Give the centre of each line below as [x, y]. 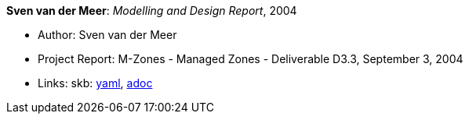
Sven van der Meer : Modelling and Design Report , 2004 [152, 11]
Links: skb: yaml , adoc [95, 83]
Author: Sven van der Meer [107, 35]
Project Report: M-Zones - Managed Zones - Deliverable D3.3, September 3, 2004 [251, 59]
